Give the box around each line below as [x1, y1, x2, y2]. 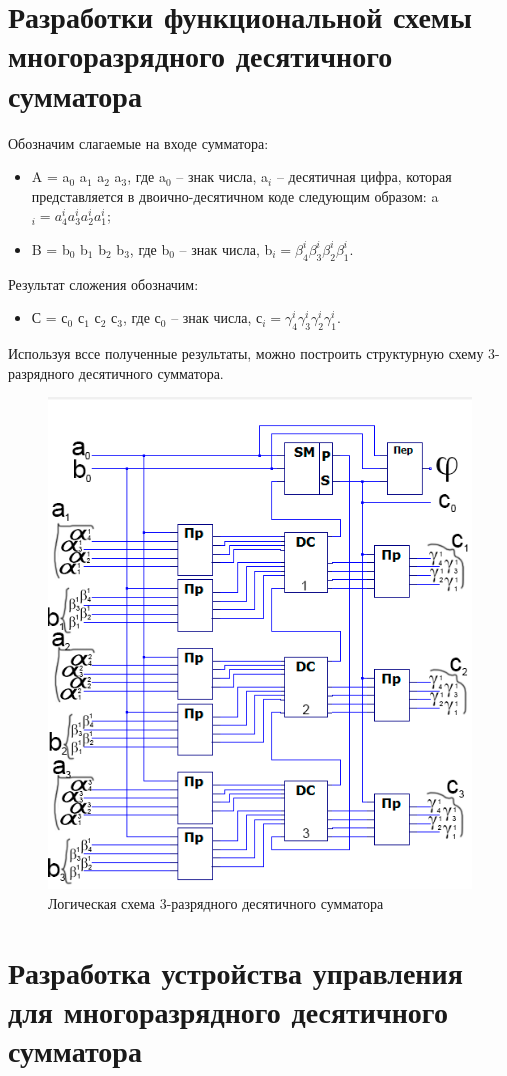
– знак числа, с [171, 307, 263, 328]
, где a [127, 166, 166, 187]
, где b [129, 238, 170, 259]
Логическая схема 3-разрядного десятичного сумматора [48, 892, 384, 913]
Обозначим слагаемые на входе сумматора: [8, 132, 269, 153]
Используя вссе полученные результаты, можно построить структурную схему [8, 343, 484, 364]
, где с [123, 307, 161, 328]
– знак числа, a [176, 166, 269, 187]
